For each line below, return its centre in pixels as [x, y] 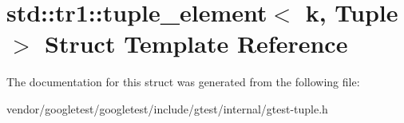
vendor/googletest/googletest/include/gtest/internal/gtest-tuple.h [167, 108]
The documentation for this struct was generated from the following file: [183, 82]
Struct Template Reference [196, 44]
